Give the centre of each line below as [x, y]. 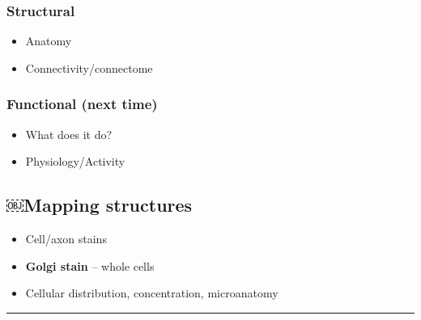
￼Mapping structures [100, 205]
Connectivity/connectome [89, 67]
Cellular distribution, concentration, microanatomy [152, 293]
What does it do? [69, 134]
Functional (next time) [82, 104]
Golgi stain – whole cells [90, 265]
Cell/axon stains [66, 239]
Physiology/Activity [75, 161]
